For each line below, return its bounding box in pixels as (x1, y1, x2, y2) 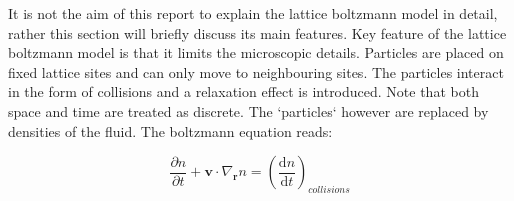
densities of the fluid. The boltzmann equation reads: (8, 120, 333, 141)
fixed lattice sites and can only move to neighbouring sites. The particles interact (8, 61, 504, 82)
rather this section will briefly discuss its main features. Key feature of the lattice (8, 22, 507, 43)
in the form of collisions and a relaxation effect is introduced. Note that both (8, 81, 479, 102)
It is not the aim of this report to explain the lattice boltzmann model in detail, (8, 3, 498, 23)
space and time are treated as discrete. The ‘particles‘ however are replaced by (8, 100, 489, 121)
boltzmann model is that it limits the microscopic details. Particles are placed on (8, 42, 504, 63)
